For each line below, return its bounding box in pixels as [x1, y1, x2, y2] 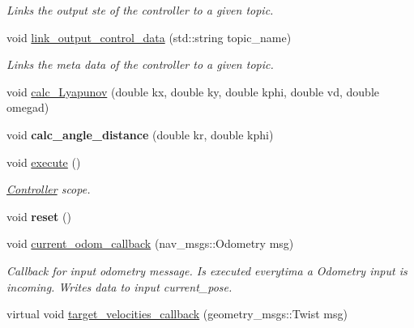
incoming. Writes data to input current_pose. [6, 278, 233, 295]
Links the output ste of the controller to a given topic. [6, 2, 274, 18]
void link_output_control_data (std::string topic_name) [6, 28, 292, 45]
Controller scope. [6, 181, 91, 198]
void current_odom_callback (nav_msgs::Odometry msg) [6, 235, 294, 252]
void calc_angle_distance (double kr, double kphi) [6, 126, 274, 143]
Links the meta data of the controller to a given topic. [6, 56, 274, 73]
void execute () [6, 153, 81, 170]
